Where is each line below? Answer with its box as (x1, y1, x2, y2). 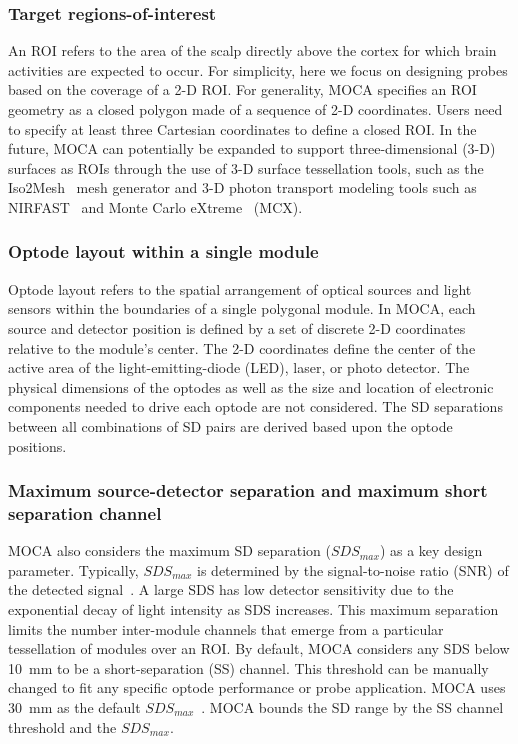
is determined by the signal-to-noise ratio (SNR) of (197, 559, 509, 580)
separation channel (8, 500, 162, 525)
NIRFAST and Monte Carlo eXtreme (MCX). (8, 196, 303, 217)
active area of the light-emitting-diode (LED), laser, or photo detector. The (8, 357, 470, 378)
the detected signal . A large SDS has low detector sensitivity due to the (8, 579, 454, 600)
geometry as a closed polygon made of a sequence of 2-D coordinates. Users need (8, 99, 503, 119)
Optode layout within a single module (8, 239, 319, 264)
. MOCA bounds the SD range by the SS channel (201, 697, 504, 718)
